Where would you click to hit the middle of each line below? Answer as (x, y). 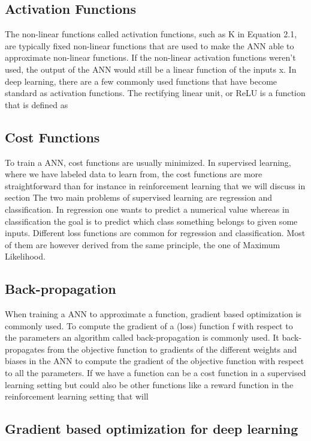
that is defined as (37, 104)
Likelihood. (25, 256)
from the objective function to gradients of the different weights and (172, 349)
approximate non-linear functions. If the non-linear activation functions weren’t (150, 57)
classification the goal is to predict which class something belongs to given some (151, 221)
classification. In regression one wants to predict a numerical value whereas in (147, 209)
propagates (25, 349)
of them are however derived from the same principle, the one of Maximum (143, 244)
